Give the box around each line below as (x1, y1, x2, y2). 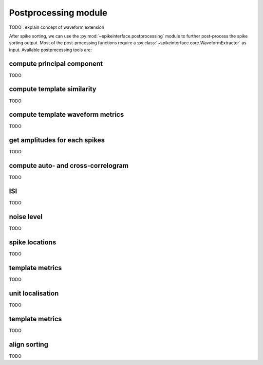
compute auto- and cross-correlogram (9, 162, 129, 170)
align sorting (9, 340, 49, 348)
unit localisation (9, 289, 59, 297)
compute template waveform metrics (9, 110, 124, 119)
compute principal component (9, 59, 103, 68)
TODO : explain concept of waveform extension (9, 24, 105, 30)
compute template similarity (9, 85, 97, 93)
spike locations (9, 238, 56, 246)
